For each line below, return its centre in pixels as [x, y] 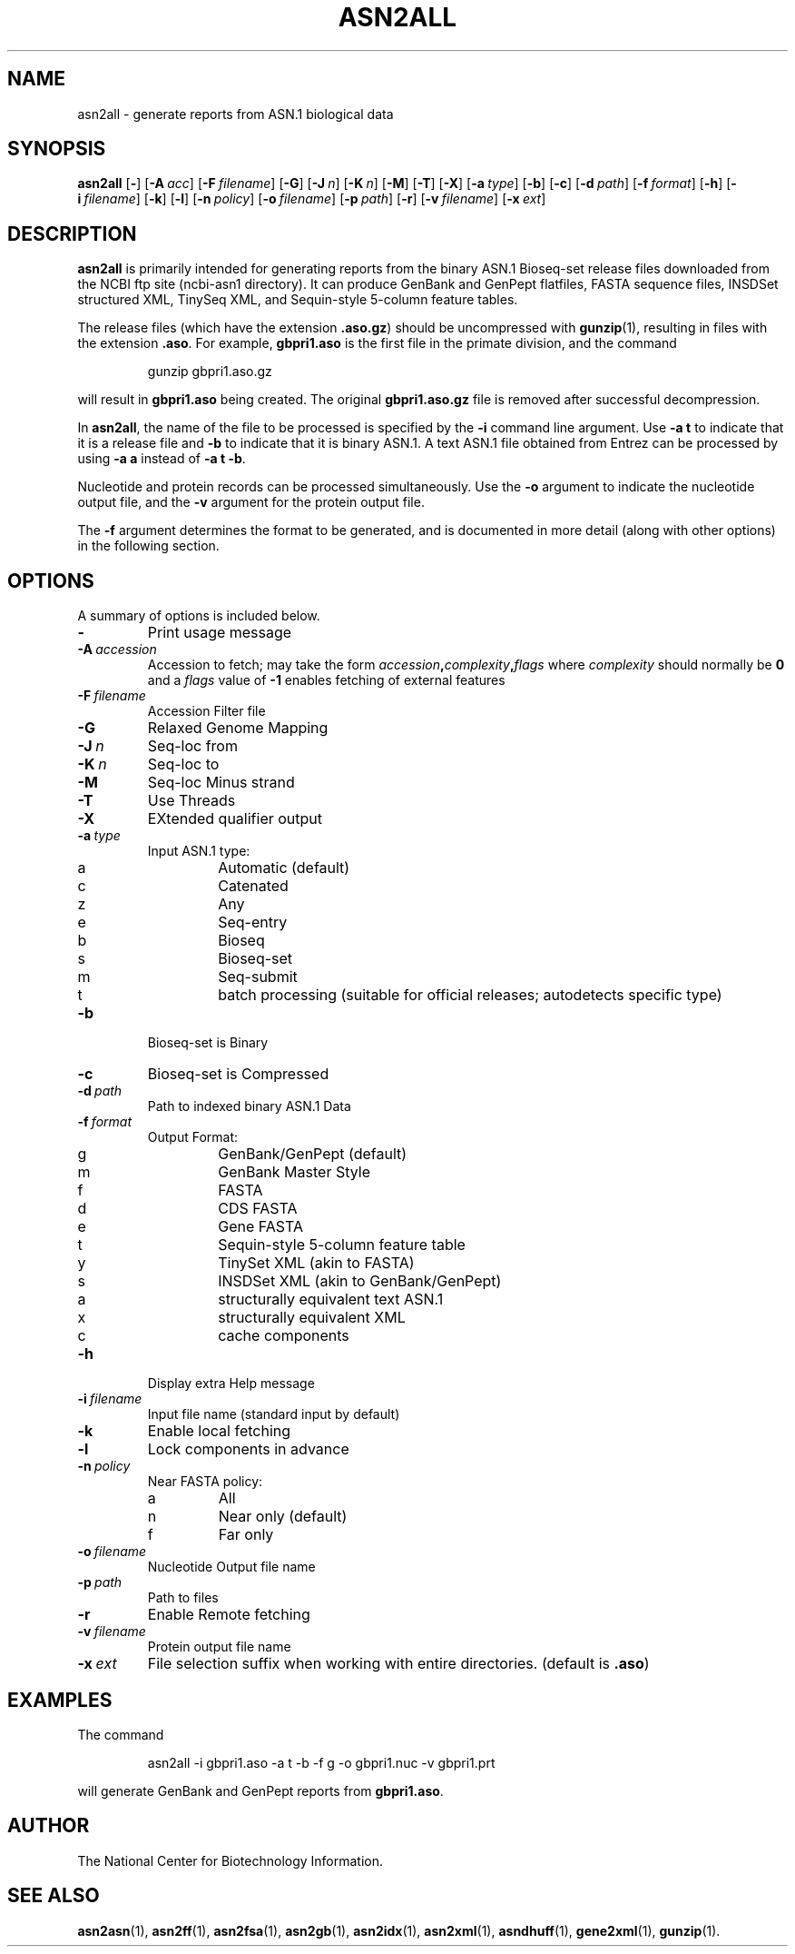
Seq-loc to [183, 764]
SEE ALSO [54, 1896]
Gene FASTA [260, 1227]
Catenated [253, 886]
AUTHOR [49, 1826]
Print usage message [220, 633]
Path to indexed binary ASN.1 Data [249, 1106]
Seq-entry [253, 922]
